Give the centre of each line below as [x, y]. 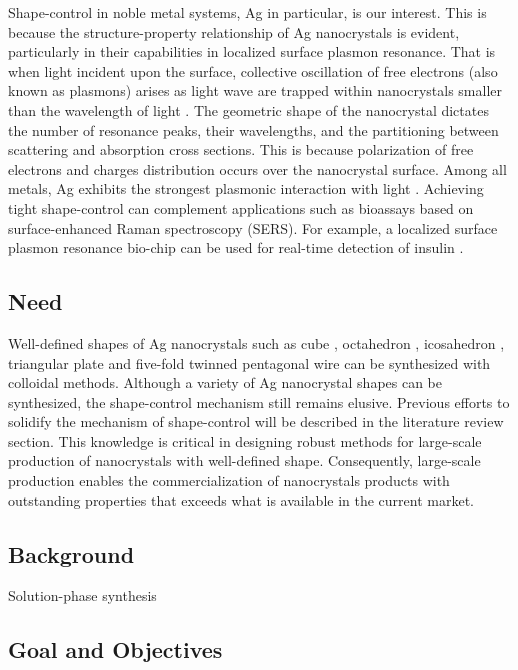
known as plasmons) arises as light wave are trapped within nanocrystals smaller [255, 90]
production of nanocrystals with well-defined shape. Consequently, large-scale [244, 460]
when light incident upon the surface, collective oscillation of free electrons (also [253, 70]
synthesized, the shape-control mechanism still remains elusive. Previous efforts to [259, 401]
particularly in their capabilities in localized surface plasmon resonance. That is [252, 51]
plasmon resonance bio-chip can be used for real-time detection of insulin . [236, 247]
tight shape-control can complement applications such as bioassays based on [241, 207]
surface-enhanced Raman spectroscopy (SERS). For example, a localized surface [253, 227]
